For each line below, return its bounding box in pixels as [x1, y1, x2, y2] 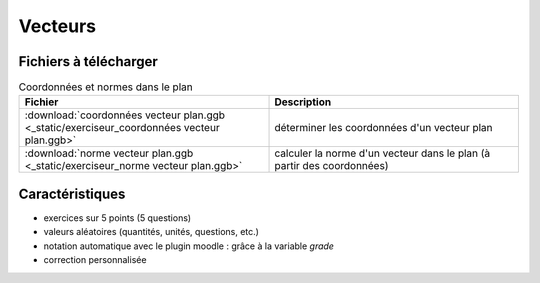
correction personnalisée [43, 254, 147, 266]
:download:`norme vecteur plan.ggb [24, 146, 194, 160]
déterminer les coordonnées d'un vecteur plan [274, 121, 494, 135]
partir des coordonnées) [274, 159, 389, 173]
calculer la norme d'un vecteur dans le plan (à [274, 146, 491, 160]
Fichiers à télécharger [18, 53, 159, 70]
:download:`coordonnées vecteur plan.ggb [24, 108, 225, 122]
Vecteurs [18, 15, 97, 37]
